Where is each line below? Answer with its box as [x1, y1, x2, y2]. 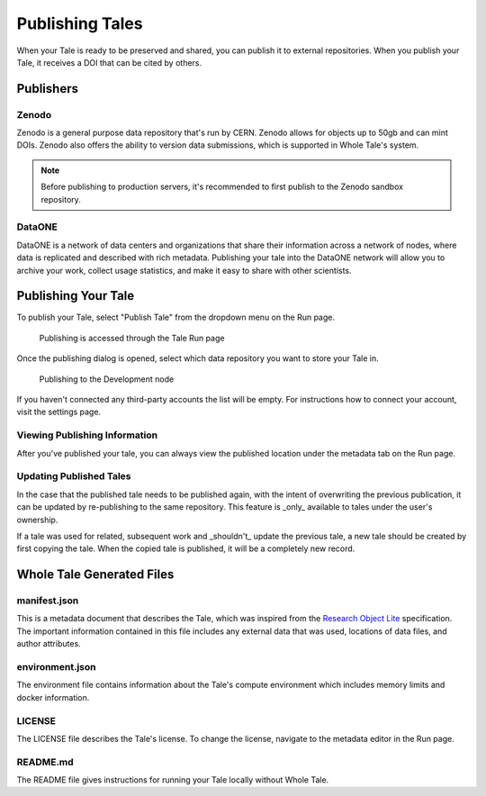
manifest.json [16, 594, 79, 607]
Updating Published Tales [16, 470, 131, 483]
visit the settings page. [16, 406, 102, 418]
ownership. [16, 514, 58, 525]
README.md [16, 755, 74, 768]
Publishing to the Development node [39, 374, 175, 384]
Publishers [16, 81, 78, 96]
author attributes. [16, 638, 81, 649]
